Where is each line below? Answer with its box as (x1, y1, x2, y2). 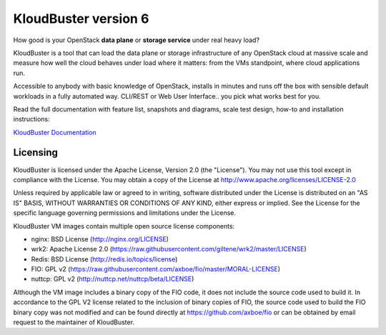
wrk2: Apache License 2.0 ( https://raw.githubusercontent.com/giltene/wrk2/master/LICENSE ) (31, 245, 307, 254)
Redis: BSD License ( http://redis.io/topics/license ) (31, 254, 178, 264)
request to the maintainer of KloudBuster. (13, 318, 135, 326)
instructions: (13, 115, 50, 124)
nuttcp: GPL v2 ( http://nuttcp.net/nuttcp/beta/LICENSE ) (31, 275, 194, 284)
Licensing (13, 146, 59, 159)
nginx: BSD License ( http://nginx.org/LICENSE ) (31, 234, 169, 243)
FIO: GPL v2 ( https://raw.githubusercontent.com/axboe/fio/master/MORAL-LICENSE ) (31, 265, 281, 274)
